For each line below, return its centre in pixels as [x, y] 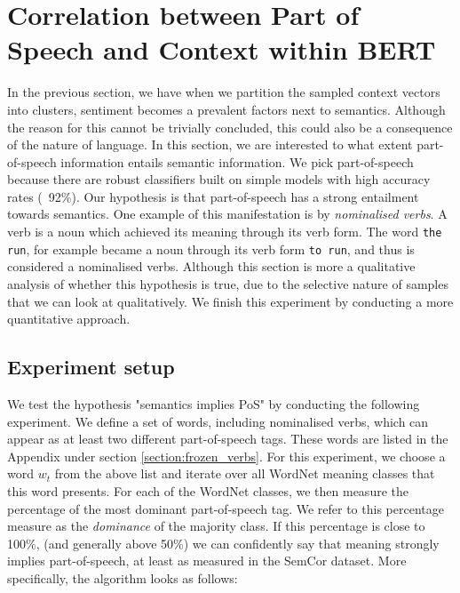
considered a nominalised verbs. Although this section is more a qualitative [211, 266]
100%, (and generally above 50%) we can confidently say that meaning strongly [223, 543]
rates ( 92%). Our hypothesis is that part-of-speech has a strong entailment [213, 196]
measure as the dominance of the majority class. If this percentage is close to [216, 526]
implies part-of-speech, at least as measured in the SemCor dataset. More [207, 561]
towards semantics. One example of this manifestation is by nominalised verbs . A [227, 214]
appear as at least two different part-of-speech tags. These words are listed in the [228, 439]
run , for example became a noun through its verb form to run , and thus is [211, 248]
